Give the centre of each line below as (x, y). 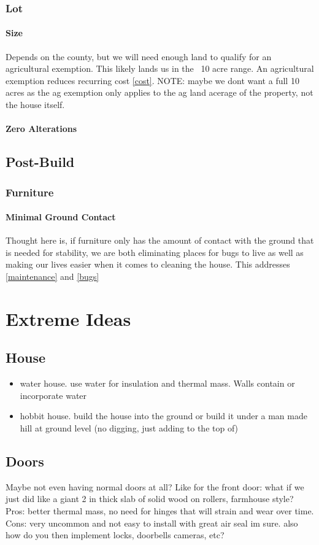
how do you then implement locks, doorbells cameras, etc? (115, 535)
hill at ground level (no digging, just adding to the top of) (129, 427)
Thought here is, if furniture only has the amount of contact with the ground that (160, 240)
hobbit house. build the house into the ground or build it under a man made (163, 416)
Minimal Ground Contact (61, 217)
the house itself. (35, 105)
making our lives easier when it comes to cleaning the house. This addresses (148, 264)
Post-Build (40, 162)
